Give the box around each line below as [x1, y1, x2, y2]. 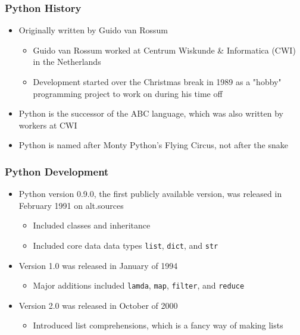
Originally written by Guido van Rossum [18, 24, 168, 36]
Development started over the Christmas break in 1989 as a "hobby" [33, 76, 282, 87]
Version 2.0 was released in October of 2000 [18, 299, 178, 311]
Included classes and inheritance [33, 219, 151, 231]
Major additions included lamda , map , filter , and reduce [33, 279, 245, 292]
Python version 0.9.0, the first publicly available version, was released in [18, 187, 282, 200]
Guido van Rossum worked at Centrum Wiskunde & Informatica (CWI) [33, 43, 296, 56]
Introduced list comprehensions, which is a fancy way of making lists [33, 319, 283, 331]
